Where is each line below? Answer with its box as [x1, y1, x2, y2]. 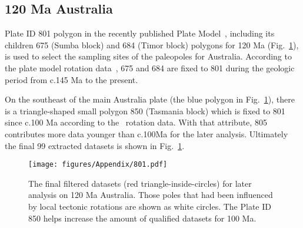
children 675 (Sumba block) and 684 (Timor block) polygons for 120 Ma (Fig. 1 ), [5, 38, 299, 51]
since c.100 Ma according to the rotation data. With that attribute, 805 [5, 116, 267, 128]
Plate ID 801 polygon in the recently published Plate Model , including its [5, 27, 275, 39]
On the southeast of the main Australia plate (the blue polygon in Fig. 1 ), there [5, 93, 295, 105]
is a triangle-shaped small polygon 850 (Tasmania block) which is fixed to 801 [5, 104, 285, 117]
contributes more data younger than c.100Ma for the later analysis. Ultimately [5, 127, 288, 140]
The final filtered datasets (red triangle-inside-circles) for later [28, 177, 252, 189]
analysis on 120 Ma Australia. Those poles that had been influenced [28, 189, 273, 201]
